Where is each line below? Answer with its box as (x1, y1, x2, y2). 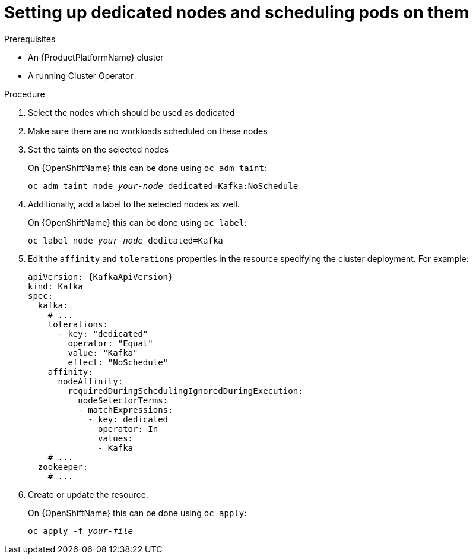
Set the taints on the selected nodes (28, 144, 169, 154)
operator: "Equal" (68, 338, 153, 348)
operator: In (98, 424, 158, 434)
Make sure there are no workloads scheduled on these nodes (28, 125, 268, 136)
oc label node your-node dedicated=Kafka (28, 235, 223, 245)
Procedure (4, 89, 45, 99)
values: (98, 433, 134, 443)
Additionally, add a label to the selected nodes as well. (28, 198, 240, 209)
